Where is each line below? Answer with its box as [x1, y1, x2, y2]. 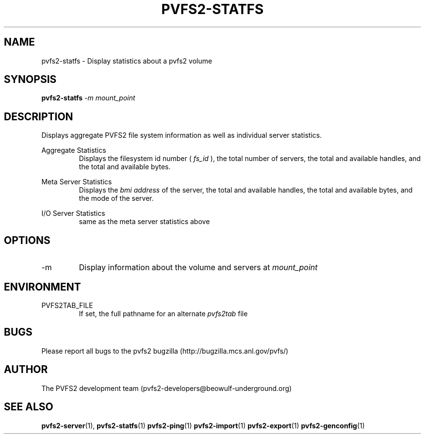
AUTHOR [4, 363, 48, 376]
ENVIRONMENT [4, 280, 81, 293]
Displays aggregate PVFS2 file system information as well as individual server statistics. [41, 131, 322, 140]
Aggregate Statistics [41, 146, 106, 155]
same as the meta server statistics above [79, 217, 210, 226]
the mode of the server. [79, 194, 154, 203]
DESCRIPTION [4, 110, 73, 123]
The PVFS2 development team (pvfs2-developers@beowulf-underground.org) [41, 384, 292, 392]
